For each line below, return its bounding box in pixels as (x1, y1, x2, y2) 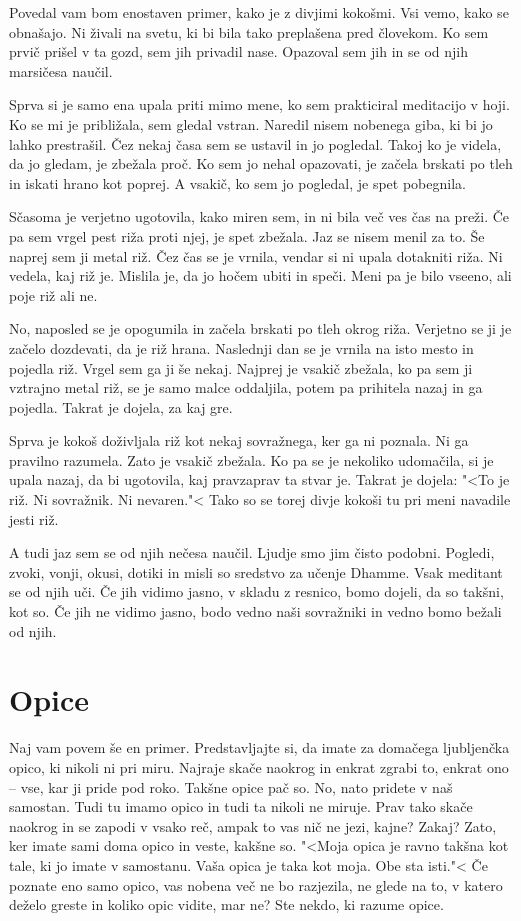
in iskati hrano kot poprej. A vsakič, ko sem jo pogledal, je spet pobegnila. (9, 172, 466, 193)
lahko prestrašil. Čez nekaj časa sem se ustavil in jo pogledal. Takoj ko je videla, (9, 133, 502, 154)
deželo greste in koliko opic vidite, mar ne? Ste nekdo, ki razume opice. (9, 894, 444, 915)
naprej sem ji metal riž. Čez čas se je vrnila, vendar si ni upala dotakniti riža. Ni (9, 245, 503, 266)
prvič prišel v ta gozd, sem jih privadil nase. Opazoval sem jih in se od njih (9, 41, 469, 62)
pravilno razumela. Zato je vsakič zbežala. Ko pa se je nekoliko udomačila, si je (9, 449, 494, 470)
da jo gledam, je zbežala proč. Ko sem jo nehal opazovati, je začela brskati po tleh (9, 153, 513, 174)
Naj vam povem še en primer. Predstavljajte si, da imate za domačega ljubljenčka (9, 737, 510, 758)
